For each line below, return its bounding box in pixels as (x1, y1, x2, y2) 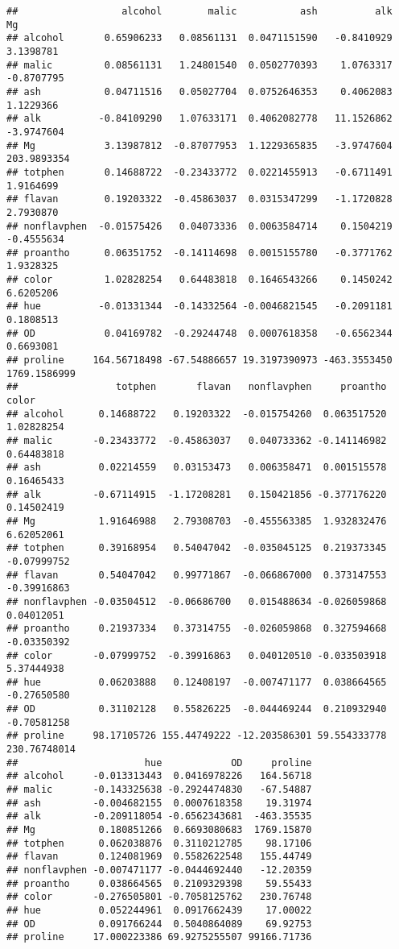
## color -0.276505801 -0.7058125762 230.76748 (6, 891, 312, 903)
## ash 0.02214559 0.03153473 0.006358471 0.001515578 (6, 462, 387, 474)
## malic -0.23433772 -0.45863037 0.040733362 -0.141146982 (6, 435, 387, 446)
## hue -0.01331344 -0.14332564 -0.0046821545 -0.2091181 (6, 300, 393, 313)
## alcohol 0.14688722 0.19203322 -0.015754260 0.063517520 (6, 408, 387, 420)
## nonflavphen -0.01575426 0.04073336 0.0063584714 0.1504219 (6, 220, 393, 232)
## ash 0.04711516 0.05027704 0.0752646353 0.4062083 (6, 85, 393, 97)
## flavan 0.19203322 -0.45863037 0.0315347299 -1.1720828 (6, 193, 393, 205)
